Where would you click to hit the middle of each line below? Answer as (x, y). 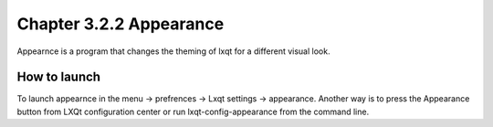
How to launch (58, 77)
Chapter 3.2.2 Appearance (121, 24)
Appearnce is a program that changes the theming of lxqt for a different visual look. (173, 51)
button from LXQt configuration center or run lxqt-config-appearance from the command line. (193, 111)
